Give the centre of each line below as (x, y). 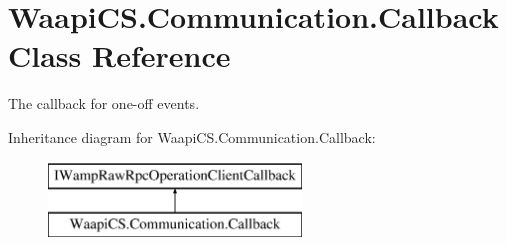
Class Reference (119, 55)
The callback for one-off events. (104, 103)
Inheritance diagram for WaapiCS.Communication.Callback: (192, 136)
